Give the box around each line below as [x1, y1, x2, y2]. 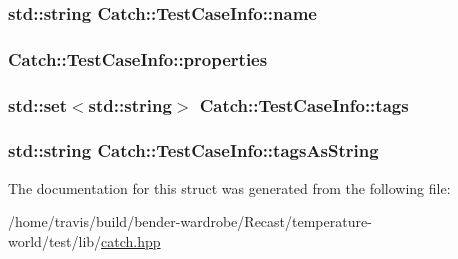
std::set [8, 92, 67, 117]
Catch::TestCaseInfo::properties [8, 46, 268, 71]
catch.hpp [101, 230, 161, 251]
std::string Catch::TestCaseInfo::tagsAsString [8, 138, 379, 163]
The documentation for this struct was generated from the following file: [8, 177, 451, 198]
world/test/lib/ [8, 230, 102, 251]
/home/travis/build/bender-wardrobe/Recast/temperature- [8, 211, 372, 232]
